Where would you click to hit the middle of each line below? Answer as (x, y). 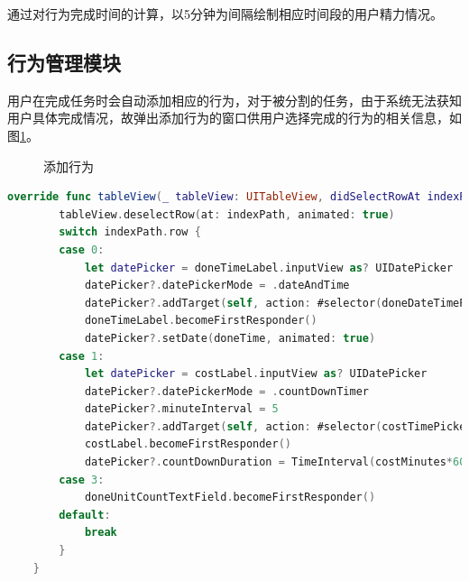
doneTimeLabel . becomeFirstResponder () (201, 321)
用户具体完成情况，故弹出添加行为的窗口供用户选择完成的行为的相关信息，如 (234, 118)
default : (85, 515)
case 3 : (82, 480)
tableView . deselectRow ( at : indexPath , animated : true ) (227, 214)
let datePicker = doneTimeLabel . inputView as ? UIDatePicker (269, 267)
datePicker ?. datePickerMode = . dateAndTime (217, 286)
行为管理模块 (64, 62)
